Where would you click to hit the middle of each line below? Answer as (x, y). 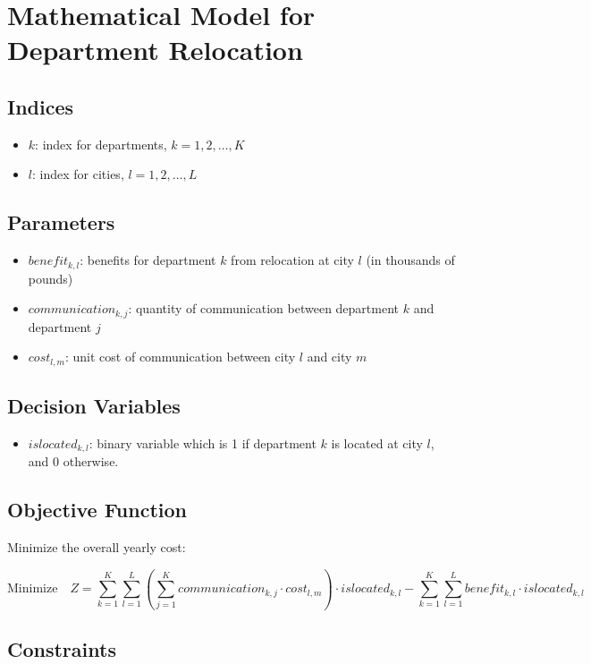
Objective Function (97, 510)
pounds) (51, 278)
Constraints (62, 648)
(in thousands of (410, 260)
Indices (41, 106)
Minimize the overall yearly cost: (97, 547)
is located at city (377, 443)
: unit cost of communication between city (181, 357)
